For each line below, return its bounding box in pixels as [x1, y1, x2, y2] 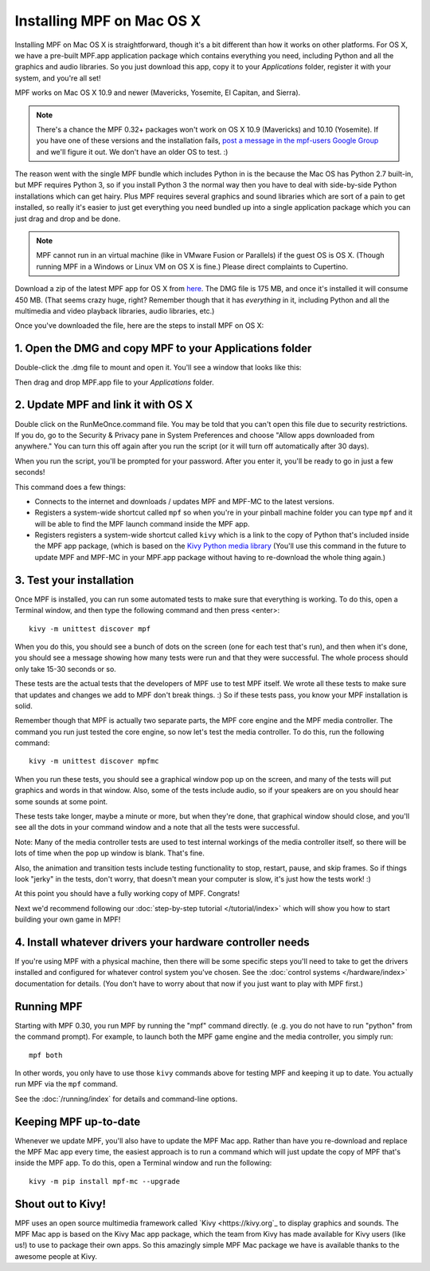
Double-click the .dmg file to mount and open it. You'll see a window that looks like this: [14, 363, 302, 373]
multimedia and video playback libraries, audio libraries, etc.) [14, 306, 215, 315]
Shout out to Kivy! [14, 1197, 107, 1210]
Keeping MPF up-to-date [14, 1115, 141, 1128]
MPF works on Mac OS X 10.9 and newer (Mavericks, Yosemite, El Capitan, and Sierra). [14, 88, 301, 97]
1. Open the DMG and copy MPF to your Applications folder [14, 341, 312, 355]
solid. [14, 701, 33, 710]
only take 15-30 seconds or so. [14, 664, 117, 673]
